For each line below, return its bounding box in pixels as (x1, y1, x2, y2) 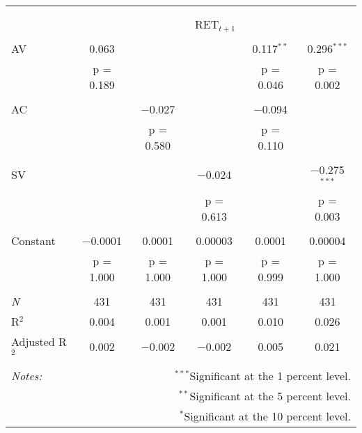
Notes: (11, 367, 42, 384)
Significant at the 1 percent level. (189, 367, 351, 384)
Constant (11, 232, 56, 249)
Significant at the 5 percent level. (189, 387, 351, 404)
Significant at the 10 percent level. (184, 407, 351, 424)
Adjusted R (11, 333, 67, 349)
